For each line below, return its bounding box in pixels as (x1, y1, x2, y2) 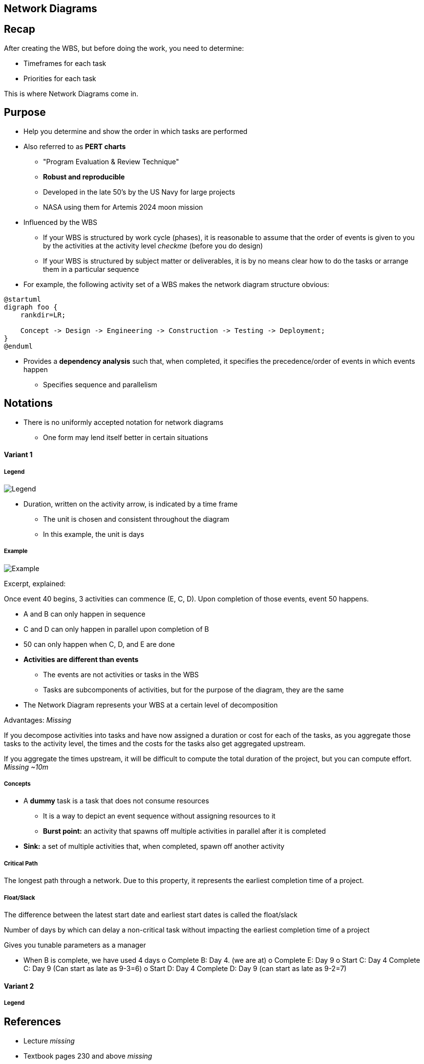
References (4, 1016, 61, 1028)
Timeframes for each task (23, 59, 106, 67)
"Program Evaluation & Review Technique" (43, 157, 179, 166)
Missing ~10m (4, 762, 49, 771)
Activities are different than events (23, 655, 139, 664)
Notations (4, 397, 53, 410)
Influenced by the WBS (23, 218, 97, 226)
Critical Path (4, 860, 38, 867)
